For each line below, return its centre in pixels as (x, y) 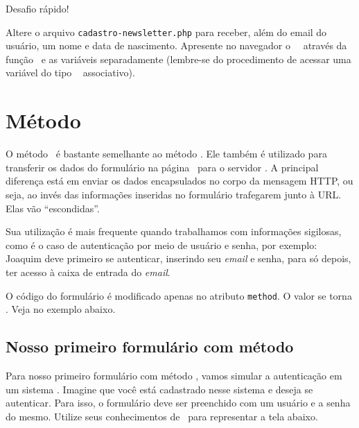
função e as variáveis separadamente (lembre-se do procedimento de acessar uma (178, 59)
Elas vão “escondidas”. (53, 208)
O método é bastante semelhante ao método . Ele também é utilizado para (166, 154)
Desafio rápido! (37, 8)
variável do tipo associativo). (70, 72)
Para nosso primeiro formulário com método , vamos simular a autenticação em (174, 375)
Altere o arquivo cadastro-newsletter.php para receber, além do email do (166, 32)
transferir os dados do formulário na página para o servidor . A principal (162, 167)
